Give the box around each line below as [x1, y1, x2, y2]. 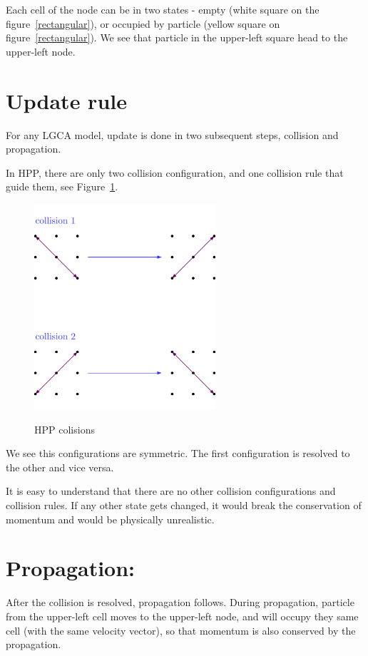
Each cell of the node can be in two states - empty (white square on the [6, 2, 320, 16]
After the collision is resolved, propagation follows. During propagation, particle [6, 595, 354, 610]
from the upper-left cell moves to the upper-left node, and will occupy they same [6, 608, 359, 623]
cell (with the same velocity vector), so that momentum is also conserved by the [6, 622, 356, 637]
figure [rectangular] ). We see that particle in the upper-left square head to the [6, 30, 348, 45]
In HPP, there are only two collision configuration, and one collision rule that [6, 165, 344, 180]
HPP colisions [34, 421, 95, 436]
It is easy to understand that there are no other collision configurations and [6, 483, 336, 498]
